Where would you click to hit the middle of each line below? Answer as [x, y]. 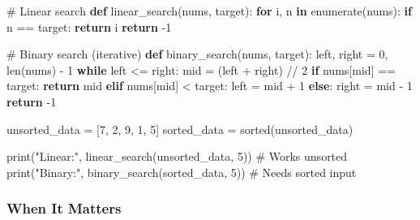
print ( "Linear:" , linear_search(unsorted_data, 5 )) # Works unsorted [177, 156]
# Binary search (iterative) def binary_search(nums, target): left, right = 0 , [197, 54]
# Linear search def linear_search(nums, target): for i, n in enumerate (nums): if [209, 11]
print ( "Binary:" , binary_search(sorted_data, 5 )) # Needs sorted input [182, 172]
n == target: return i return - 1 [89, 26]
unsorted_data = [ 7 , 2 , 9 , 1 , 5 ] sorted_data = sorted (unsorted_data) [180, 129]
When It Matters [64, 208]
